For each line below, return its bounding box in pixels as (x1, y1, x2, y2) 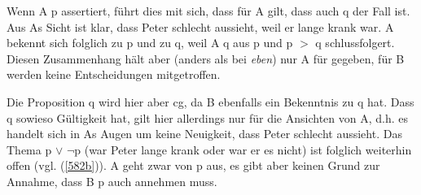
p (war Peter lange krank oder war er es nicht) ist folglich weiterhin (74, 141, 412, 158)
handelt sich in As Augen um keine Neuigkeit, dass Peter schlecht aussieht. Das (7, 125, 402, 142)
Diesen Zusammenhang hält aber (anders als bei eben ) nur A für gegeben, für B (7, 50, 405, 67)
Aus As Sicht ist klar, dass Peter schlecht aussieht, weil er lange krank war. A (7, 18, 394, 35)
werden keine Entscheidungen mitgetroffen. (7, 66, 221, 83)
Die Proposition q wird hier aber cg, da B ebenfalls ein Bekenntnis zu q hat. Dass (7, 93, 414, 110)
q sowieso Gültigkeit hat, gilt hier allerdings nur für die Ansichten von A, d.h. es (7, 109, 408, 126)
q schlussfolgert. (315, 34, 395, 51)
